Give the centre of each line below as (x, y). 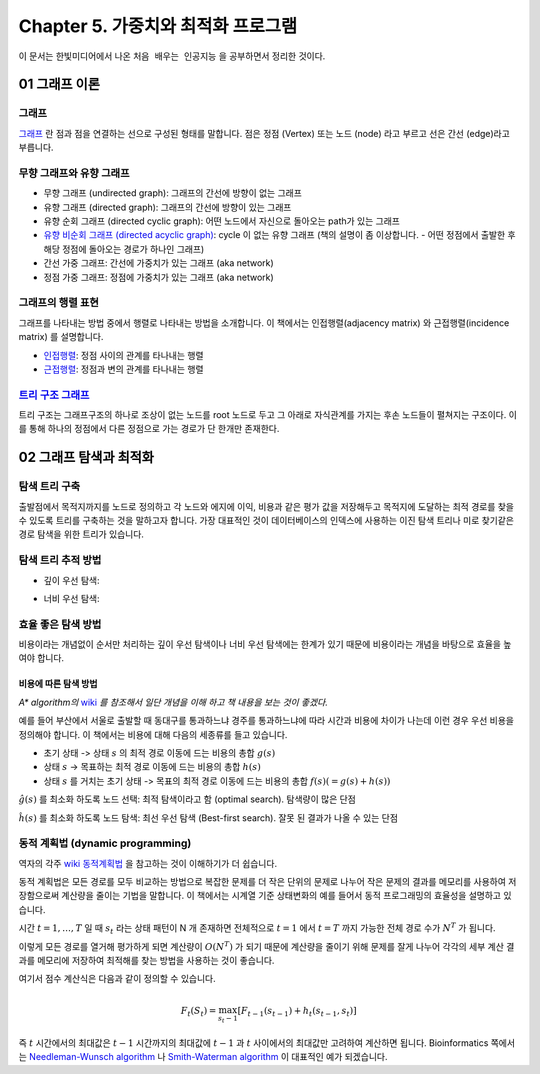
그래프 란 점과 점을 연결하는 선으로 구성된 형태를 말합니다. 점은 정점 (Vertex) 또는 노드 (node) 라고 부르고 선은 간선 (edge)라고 (264, 133)
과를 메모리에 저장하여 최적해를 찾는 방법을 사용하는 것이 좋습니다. (146, 961)
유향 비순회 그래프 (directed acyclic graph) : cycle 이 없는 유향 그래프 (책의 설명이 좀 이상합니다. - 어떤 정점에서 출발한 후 (279, 235)
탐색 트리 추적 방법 (60, 560)
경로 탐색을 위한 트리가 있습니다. (81, 534)
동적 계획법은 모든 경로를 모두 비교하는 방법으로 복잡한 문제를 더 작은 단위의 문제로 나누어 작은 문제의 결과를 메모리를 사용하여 (262, 882)
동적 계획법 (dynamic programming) (105, 843)
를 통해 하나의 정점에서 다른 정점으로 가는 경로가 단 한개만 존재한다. (149, 429)
